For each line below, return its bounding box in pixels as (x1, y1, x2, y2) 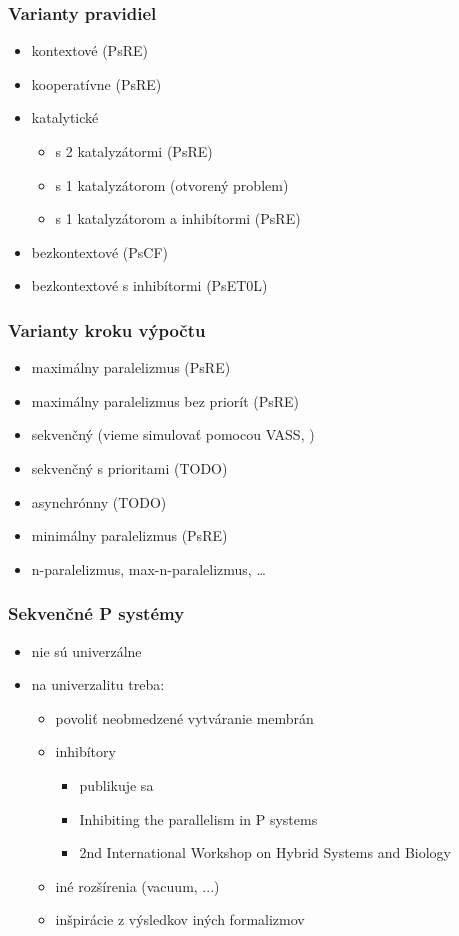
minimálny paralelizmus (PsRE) (31, 525, 228, 546)
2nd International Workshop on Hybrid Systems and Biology (79, 842, 451, 863)
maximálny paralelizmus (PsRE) (31, 357, 231, 378)
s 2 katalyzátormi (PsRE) (55, 141, 213, 161)
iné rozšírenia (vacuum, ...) (55, 875, 220, 896)
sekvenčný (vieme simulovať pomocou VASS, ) (31, 424, 315, 445)
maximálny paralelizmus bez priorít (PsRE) (31, 390, 300, 411)
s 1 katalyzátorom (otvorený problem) (55, 174, 289, 195)
